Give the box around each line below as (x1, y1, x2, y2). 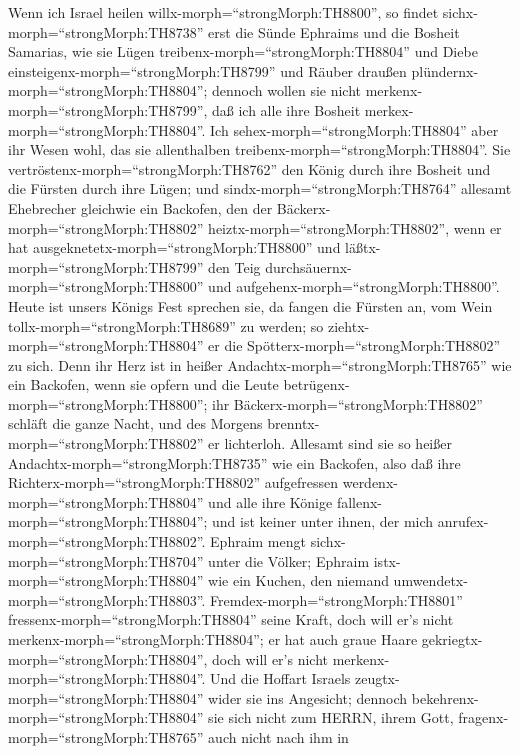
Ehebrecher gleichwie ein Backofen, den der (8, 197, 273, 218)
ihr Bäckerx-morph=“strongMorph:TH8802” (212, 393, 483, 414)
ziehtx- (327, 315, 370, 336)
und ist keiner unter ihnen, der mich (212, 511, 434, 532)
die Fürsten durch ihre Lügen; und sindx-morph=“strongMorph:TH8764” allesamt (8, 178, 512, 199)
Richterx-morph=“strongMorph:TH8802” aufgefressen (8, 472, 339, 493)
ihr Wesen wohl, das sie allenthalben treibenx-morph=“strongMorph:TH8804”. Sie (8, 139, 511, 160)
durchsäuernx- (265, 256, 352, 277)
